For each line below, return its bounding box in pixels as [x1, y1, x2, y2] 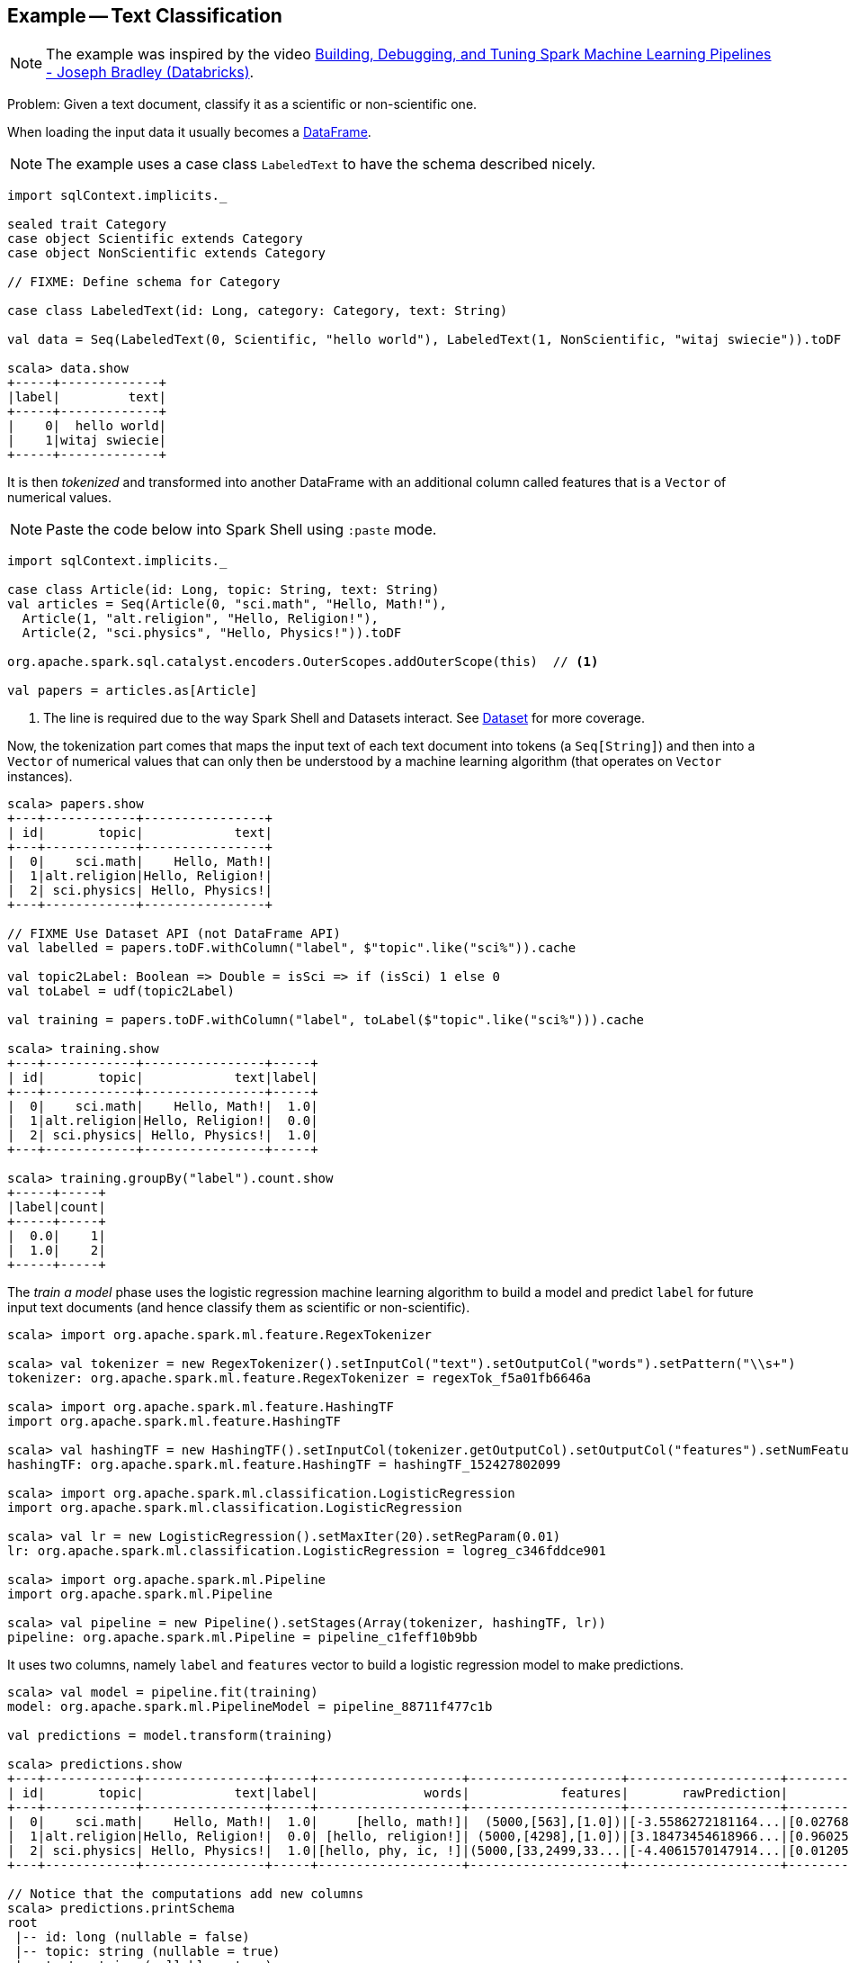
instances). [7, 769, 73, 785]
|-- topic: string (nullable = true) [14, 1944, 281, 1959]
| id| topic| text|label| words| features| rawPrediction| [7, 1786, 789, 1801]
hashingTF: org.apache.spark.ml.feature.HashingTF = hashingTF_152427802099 [7, 1457, 561, 1472]
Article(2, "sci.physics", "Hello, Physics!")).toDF [22, 626, 402, 641]
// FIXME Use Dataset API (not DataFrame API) [7, 926, 341, 941]
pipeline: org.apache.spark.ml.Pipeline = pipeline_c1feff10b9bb [7, 1630, 478, 1645]
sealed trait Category [7, 217, 167, 232]
